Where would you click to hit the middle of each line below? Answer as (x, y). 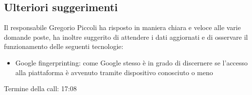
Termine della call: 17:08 (40, 88)
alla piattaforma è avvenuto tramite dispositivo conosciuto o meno (114, 72)
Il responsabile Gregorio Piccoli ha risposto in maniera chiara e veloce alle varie (122, 27)
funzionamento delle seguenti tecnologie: (64, 46)
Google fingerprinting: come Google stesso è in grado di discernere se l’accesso (132, 62)
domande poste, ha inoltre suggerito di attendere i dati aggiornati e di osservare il (126, 37)
